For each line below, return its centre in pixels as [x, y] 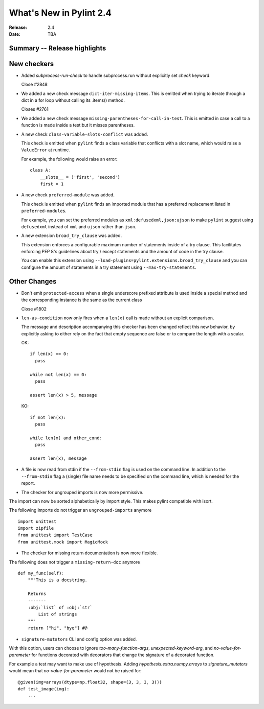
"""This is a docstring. [57, 580]
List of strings [58, 614]
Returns [37, 594]
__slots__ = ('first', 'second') [80, 177]
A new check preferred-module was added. [68, 195]
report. [28, 483]
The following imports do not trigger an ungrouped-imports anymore [80, 510]
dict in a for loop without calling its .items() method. [73, 100]
